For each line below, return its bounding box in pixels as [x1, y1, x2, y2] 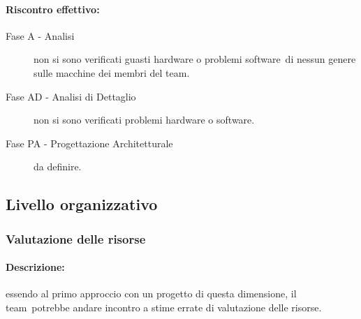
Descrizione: [6, 260, 65, 274]
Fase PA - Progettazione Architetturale [6, 135, 173, 150]
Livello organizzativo [6, 193, 158, 215]
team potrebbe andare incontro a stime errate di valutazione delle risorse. [6, 299, 322, 314]
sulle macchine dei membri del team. [34, 65, 190, 80]
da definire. [34, 159, 82, 174]
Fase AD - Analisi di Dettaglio [6, 89, 136, 103]
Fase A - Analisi [6, 28, 75, 43]
